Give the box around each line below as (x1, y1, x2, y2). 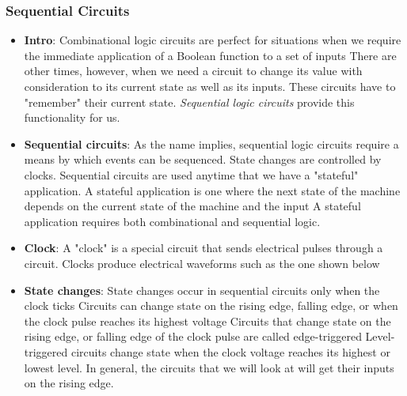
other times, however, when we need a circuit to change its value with (24, 62, 363, 79)
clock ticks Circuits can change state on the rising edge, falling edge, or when (24, 297, 398, 314)
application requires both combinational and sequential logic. (24, 213, 321, 229)
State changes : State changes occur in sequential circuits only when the (24, 281, 380, 298)
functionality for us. (24, 109, 120, 126)
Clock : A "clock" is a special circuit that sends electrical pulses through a (24, 239, 383, 256)
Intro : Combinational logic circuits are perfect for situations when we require (24, 32, 401, 48)
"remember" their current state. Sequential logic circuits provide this (24, 93, 355, 110)
